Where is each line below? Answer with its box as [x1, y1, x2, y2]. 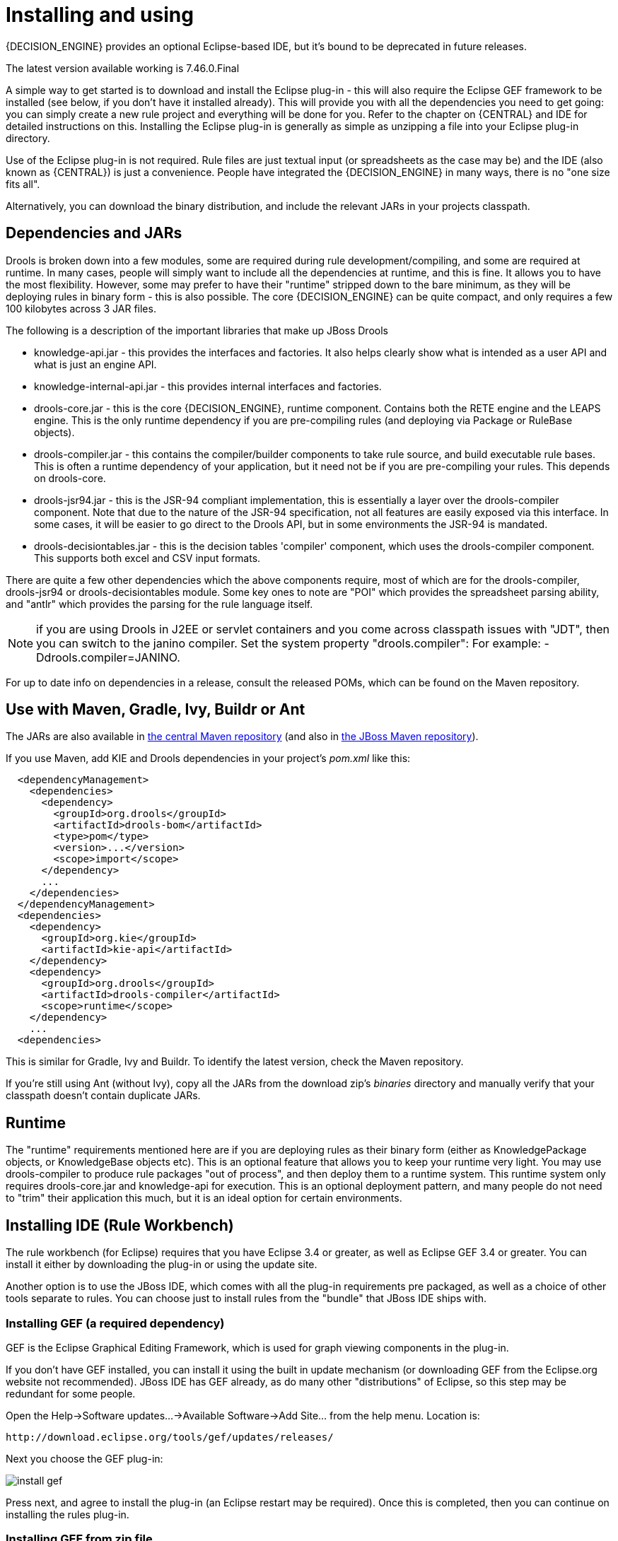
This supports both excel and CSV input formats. [34, 551, 261, 564]
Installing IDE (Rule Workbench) [6, 1216, 234, 1234]
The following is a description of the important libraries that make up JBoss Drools [6, 324, 388, 336]
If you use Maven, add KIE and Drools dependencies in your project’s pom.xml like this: [6, 752, 411, 765]
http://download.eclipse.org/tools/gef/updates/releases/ [6, 1431, 334, 1443]
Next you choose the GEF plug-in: [6, 1452, 163, 1465]
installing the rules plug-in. [6, 1508, 129, 1521]
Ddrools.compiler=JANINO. [36, 650, 180, 664]
